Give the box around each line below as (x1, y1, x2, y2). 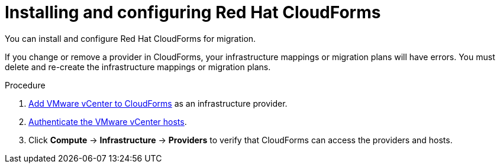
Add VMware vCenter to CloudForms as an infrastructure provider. (28, 98, 288, 108)
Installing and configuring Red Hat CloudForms (5, 2, 381, 22)
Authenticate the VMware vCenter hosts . (28, 116, 187, 127)
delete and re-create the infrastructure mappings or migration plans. (5, 61, 271, 72)
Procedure (5, 80, 46, 90)
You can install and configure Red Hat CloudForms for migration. (5, 33, 256, 44)
